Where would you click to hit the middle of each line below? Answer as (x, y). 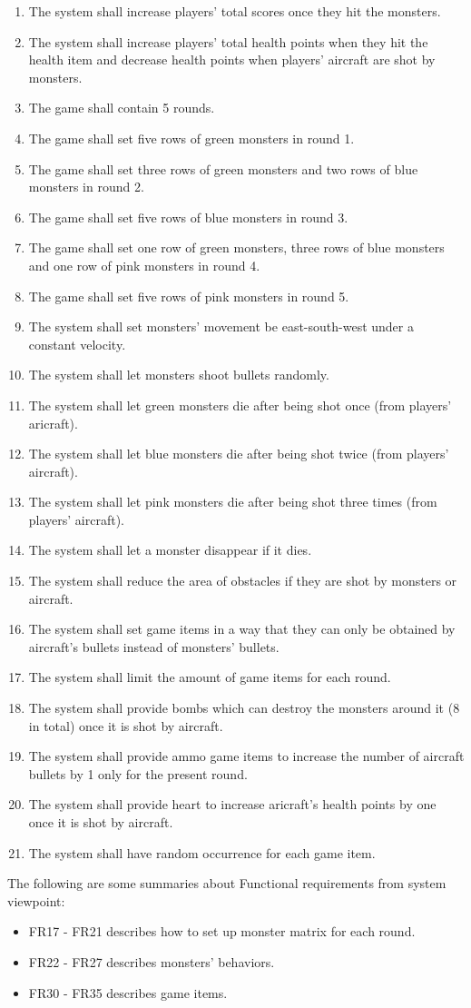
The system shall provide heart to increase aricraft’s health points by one (232, 804)
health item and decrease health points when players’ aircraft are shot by (232, 59)
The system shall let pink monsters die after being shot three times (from (233, 502)
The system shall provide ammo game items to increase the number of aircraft (246, 756)
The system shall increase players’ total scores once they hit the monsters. (235, 11)
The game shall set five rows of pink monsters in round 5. (189, 296)
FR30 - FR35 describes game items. (128, 992)
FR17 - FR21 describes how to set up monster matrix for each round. (222, 931)
